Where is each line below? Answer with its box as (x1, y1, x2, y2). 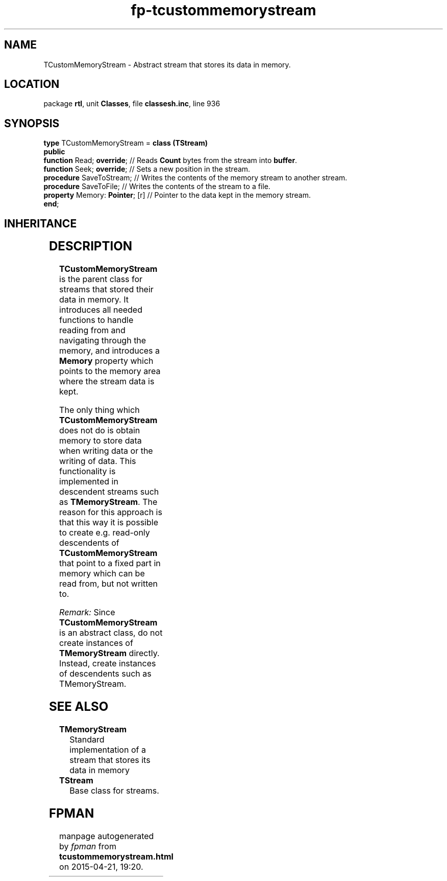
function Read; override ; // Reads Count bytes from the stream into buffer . (43, 156, 297, 165)
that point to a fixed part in (59, 558, 161, 569)
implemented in (59, 476, 118, 487)
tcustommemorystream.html (59, 851, 173, 862)
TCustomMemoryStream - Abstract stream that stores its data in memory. (43, 60, 291, 69)
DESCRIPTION (48, 239, 132, 254)
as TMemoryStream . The (59, 497, 158, 507)
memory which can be (59, 568, 145, 579)
